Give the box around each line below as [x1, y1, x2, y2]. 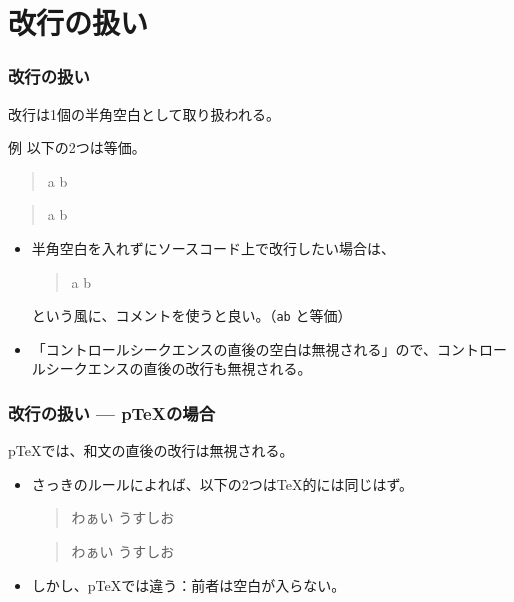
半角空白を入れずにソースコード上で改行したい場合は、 [31, 237, 396, 258]
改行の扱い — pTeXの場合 [8, 400, 216, 425]
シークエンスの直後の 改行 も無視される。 [45, 358, 312, 379]
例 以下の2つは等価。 [8, 137, 146, 158]
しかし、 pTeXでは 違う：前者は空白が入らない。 [31, 574, 346, 595]
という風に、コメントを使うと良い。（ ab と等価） [31, 305, 352, 326]
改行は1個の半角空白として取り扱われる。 [8, 103, 280, 124]
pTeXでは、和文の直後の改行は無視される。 [8, 440, 294, 461]
